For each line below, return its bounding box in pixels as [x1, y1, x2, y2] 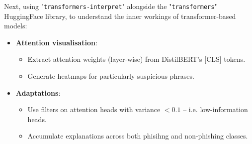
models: [4, 20, 27, 31]
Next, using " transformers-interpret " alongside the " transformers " [4, 1, 217, 11]
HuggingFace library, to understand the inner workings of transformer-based [4, 10, 236, 21]
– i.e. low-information [183, 104, 248, 115]
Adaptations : [15, 87, 61, 98]
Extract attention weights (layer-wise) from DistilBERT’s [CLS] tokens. [27, 54, 246, 64]
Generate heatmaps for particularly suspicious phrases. [27, 71, 194, 81]
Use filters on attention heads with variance [27, 104, 161, 115]
